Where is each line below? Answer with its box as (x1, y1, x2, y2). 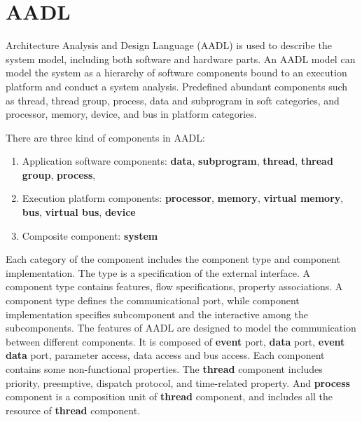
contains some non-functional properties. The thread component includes (6, 362, 323, 376)
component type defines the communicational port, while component (6, 293, 300, 308)
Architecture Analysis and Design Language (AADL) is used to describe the (6, 38, 333, 53)
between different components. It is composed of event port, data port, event (6, 334, 345, 348)
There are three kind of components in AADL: (6, 130, 205, 144)
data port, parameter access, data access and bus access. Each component (6, 348, 325, 362)
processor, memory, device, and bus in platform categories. (6, 107, 257, 121)
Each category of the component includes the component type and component (6, 252, 340, 266)
